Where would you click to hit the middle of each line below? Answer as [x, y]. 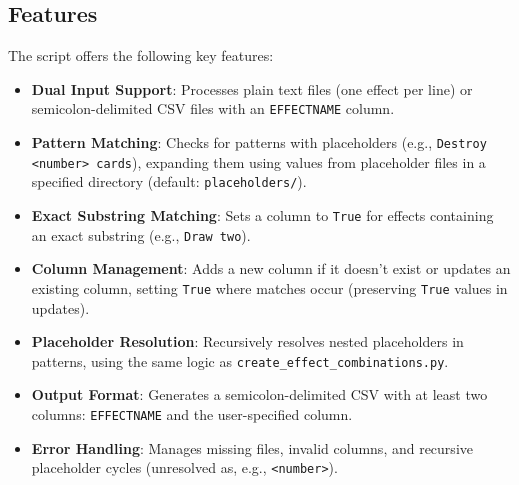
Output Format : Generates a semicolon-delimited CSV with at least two [259, 394]
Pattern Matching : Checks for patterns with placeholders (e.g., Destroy [259, 142]
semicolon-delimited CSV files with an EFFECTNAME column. [213, 108]
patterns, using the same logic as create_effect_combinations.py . [240, 360]
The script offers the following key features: [141, 55]
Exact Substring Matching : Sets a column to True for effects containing [262, 215]
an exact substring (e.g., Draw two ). [141, 234]
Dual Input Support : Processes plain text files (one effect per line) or [252, 88]
